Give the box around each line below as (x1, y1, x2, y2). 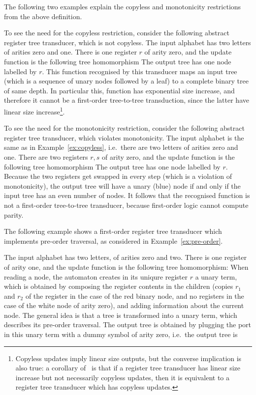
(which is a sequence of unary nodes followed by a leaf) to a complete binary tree (4, 76, 249, 86)
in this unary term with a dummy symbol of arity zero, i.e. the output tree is (4, 329, 238, 339)
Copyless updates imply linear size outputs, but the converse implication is (15, 353, 242, 363)
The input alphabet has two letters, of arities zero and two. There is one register (4, 252, 247, 262)
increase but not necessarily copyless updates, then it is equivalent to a (15, 372, 229, 382)
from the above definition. (4, 11, 82, 21)
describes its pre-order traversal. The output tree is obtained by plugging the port (4, 319, 251, 330)
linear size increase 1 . (4, 105, 65, 116)
